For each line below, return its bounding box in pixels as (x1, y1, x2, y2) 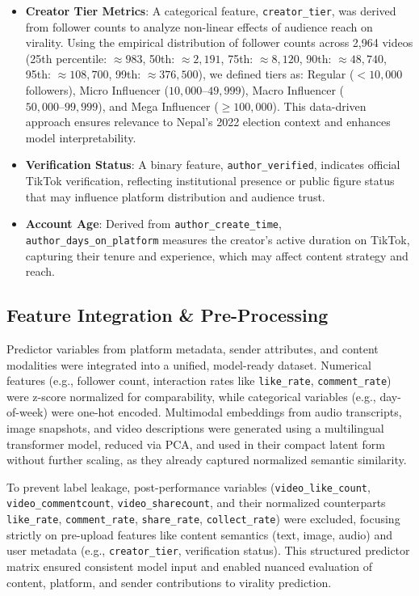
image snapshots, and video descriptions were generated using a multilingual (6, 419, 384, 436)
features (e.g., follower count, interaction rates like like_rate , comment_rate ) (6, 372, 392, 389)
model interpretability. (25, 129, 136, 146)
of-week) (6, 404, 48, 421)
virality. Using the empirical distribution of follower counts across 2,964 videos (25, 34, 413, 51)
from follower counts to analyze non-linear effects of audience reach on (25, 18, 373, 35)
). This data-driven (272, 97, 367, 114)
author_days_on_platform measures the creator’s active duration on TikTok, (25, 230, 410, 247)
